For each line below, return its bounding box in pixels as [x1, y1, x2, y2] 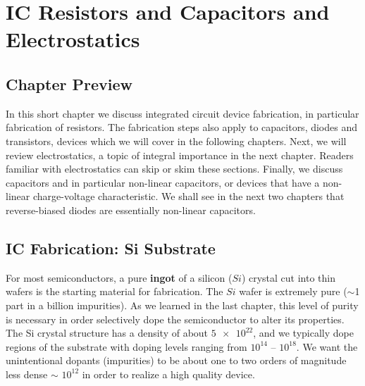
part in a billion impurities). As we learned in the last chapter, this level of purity [6, 297, 359, 312]
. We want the [296, 339, 358, 354]
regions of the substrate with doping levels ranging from [6, 339, 247, 354]
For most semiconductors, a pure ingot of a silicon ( [6, 270, 233, 285]
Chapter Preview [6, 73, 132, 94]
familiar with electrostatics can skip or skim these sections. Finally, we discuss [6, 161, 343, 176]
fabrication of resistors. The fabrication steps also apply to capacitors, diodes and [6, 120, 357, 135]
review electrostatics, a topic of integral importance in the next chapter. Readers [6, 147, 354, 162]
